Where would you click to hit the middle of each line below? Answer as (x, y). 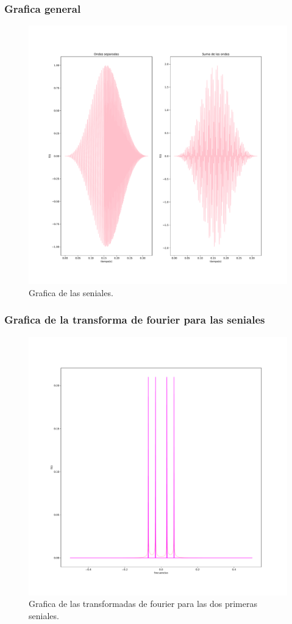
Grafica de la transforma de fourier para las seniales (135, 320)
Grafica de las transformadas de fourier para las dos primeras (143, 604)
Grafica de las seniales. (71, 292)
